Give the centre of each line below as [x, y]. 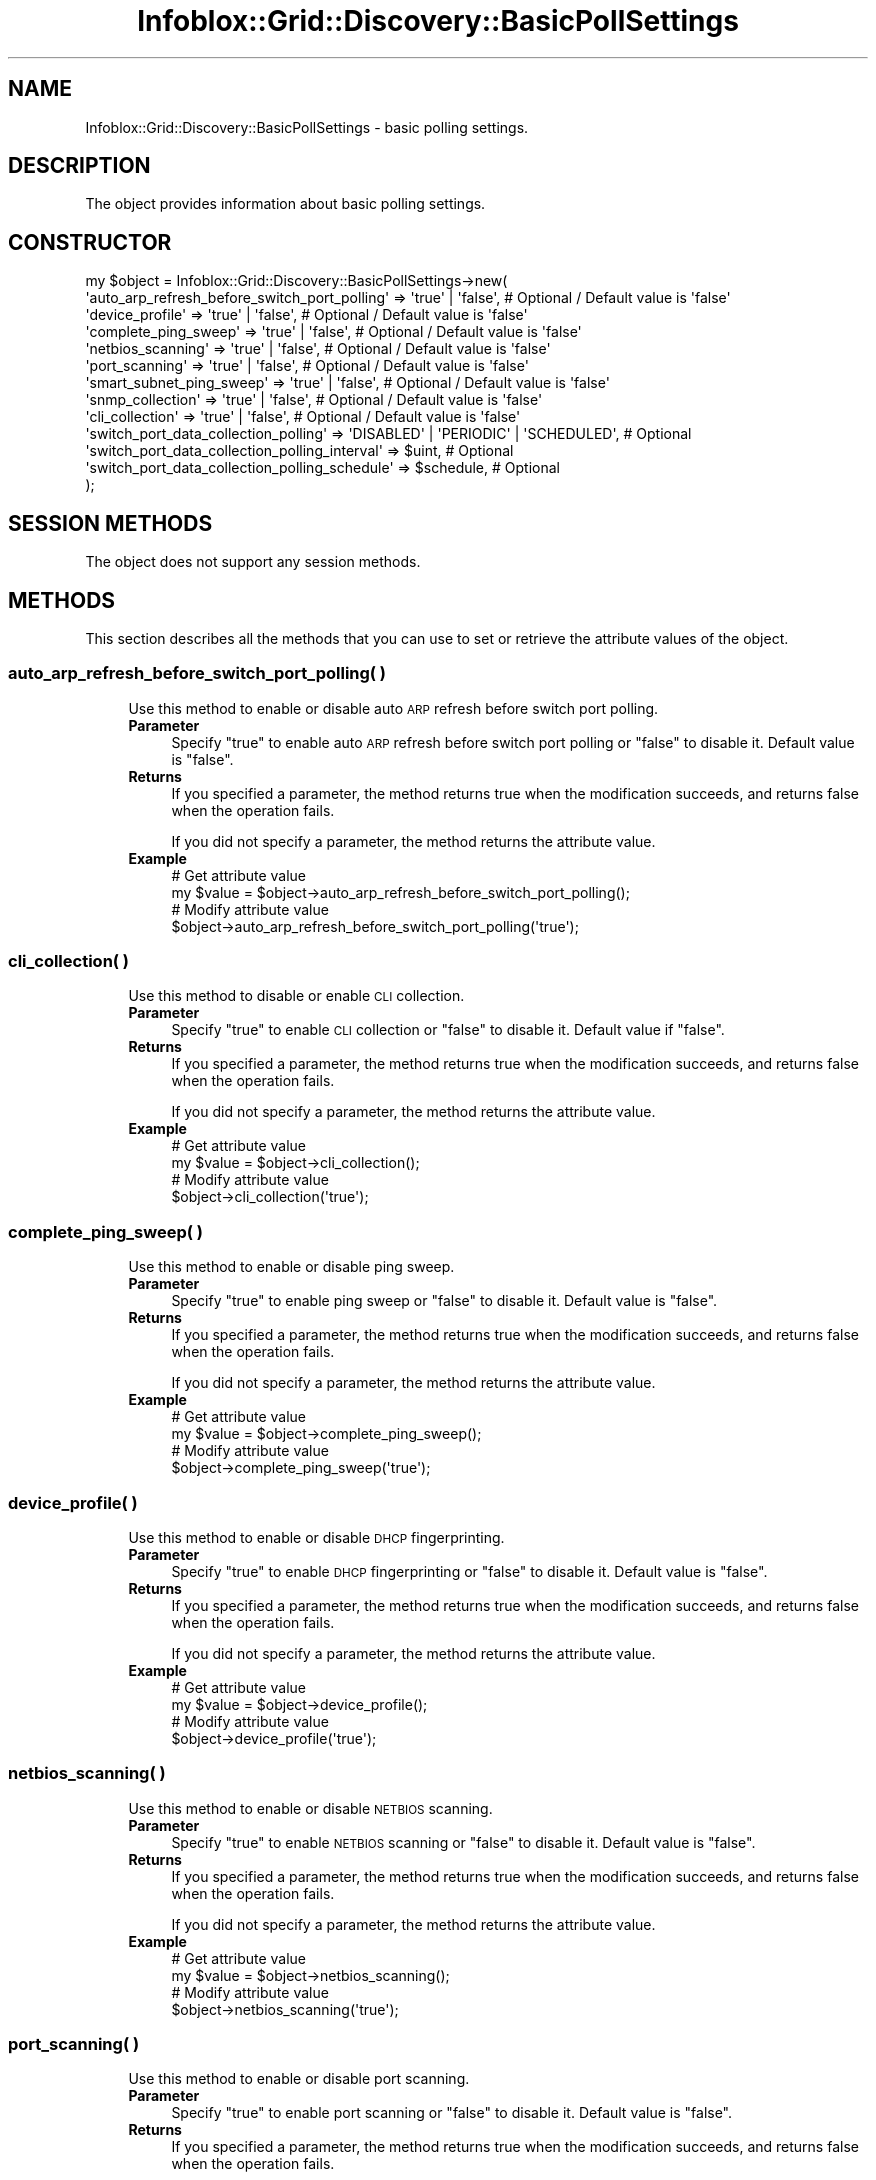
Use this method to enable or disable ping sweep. [291, 1267]
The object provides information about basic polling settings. [285, 204]
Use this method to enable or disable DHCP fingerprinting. [316, 1537]
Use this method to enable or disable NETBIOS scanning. [310, 1808]
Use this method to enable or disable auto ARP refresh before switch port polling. [393, 708]
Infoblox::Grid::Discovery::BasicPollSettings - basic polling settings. [307, 127]
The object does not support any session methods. [253, 562]
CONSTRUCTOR [90, 242]
